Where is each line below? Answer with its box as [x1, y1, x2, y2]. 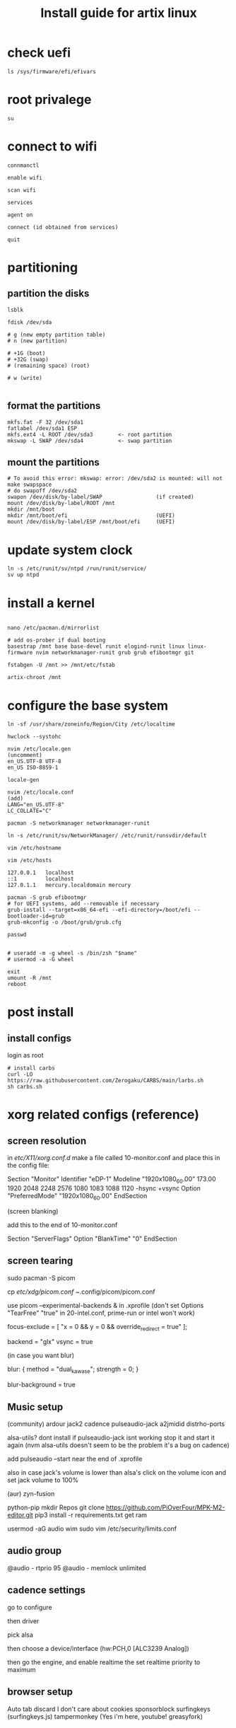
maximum [7, 1665, 36, 1674]
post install [7, 1004, 74, 1020]
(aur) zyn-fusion [7, 1490, 55, 1498]
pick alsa [7, 1630, 34, 1639]
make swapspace [7, 481, 52, 489]
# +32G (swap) [7, 356, 49, 363]
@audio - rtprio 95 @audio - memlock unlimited [7, 1563, 146, 1572]
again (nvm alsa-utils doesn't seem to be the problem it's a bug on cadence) [7, 1441, 230, 1449]
